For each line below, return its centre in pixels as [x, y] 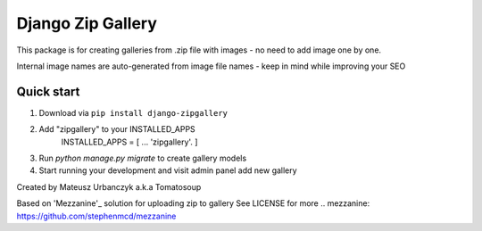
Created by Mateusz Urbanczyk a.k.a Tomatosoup [109, 186]
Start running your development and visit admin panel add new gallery [168, 170]
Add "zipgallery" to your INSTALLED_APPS [117, 129]
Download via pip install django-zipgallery [133, 112]
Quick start [48, 91]
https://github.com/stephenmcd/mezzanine [96, 216]
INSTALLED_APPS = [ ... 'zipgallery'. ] [129, 142]
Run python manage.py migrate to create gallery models [143, 158]
